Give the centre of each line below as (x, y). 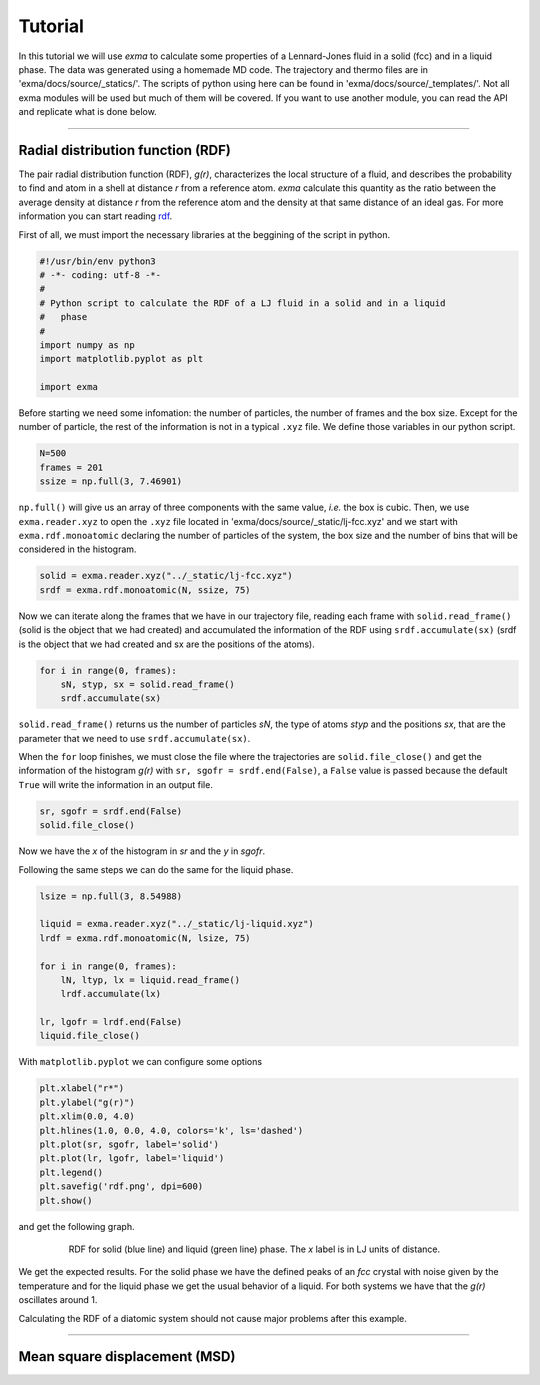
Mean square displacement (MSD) (127, 1356)
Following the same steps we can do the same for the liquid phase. (156, 869)
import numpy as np (87, 344)
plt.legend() (71, 1172)
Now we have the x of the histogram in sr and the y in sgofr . (142, 851)
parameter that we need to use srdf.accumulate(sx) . (134, 738)
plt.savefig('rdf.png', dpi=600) (121, 1186)
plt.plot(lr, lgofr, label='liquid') (132, 1158)
